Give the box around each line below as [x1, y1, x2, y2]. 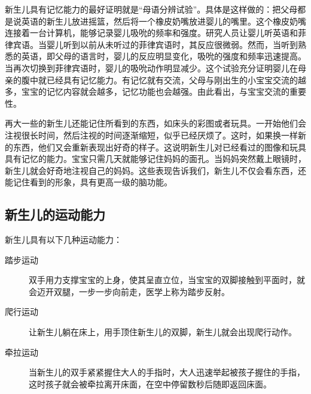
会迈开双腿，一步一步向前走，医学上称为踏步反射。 [29, 285, 230, 297]
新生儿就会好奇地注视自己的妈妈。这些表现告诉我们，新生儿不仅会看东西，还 [5, 164, 306, 176]
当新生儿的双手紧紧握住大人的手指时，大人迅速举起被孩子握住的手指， [29, 366, 305, 378]
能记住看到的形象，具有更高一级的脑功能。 [5, 176, 172, 188]
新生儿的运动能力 [5, 205, 105, 224]
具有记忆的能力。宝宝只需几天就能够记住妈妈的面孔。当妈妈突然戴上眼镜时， [5, 152, 306, 165]
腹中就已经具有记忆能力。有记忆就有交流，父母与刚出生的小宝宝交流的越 [21, 73, 306, 86]
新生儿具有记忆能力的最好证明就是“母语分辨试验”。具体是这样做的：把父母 [5, 3, 298, 15]
